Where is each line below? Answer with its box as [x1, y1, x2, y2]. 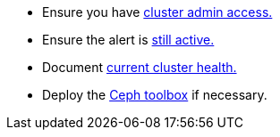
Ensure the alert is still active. [42, 32, 215, 47]
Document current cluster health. [42, 60, 237, 75]
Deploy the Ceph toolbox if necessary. [42, 87, 267, 102]
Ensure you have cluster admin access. [42, 4, 273, 20]
